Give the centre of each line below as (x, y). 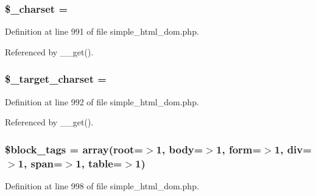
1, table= (99, 163)
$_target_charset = (56, 79)
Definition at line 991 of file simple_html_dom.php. (102, 31)
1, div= (293, 149)
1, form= (239, 149)
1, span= (40, 163)
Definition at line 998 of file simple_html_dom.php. (102, 185)
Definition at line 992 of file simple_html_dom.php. (102, 101)
